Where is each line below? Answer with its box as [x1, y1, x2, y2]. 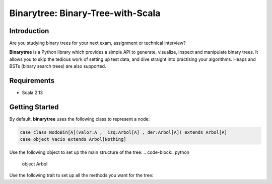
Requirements [9, 76, 55, 85]
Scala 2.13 [22, 89, 43, 96]
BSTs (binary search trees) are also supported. [9, 63, 106, 69]
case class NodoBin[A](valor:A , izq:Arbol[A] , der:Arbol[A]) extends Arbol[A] [20, 130, 228, 135]
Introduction [9, 27, 49, 35]
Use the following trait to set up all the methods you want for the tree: [9, 172, 154, 178]
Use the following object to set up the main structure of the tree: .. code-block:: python [9, 149, 190, 155]
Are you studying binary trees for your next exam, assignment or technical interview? [9, 40, 186, 46]
